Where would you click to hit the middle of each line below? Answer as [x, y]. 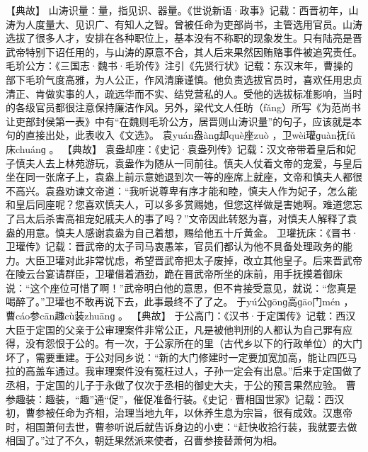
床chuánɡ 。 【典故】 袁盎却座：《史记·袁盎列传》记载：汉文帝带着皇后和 [176, 148]
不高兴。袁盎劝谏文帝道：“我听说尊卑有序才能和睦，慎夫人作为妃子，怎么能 [182, 190]
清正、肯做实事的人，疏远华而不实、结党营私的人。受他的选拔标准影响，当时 [184, 93]
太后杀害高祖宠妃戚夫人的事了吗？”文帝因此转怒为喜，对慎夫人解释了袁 [191, 218]
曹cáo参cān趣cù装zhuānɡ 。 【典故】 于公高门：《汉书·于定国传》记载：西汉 [181, 316]
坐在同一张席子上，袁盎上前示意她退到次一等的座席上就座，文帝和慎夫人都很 [184, 177]
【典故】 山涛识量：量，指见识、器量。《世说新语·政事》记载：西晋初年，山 [182, 10]
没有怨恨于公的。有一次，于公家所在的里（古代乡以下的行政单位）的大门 [194, 343]
